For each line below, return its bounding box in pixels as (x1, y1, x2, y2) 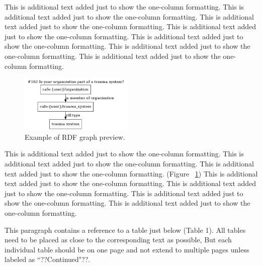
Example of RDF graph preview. (25, 131, 125, 142)
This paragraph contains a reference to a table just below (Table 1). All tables (5, 224, 246, 235)
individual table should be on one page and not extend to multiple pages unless (5, 244, 249, 254)
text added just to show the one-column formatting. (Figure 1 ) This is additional (5, 168, 258, 179)
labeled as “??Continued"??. (5, 254, 91, 264)
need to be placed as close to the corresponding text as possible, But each (5, 234, 232, 245)
